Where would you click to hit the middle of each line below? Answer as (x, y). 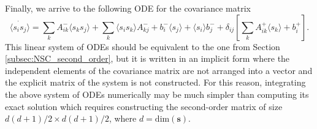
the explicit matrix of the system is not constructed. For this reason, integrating (155, 82)
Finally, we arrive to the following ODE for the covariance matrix (128, 8)
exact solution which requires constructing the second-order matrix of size (144, 106)
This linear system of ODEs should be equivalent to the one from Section (143, 46)
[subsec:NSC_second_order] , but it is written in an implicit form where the (147, 58)
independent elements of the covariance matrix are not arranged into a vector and (159, 70)
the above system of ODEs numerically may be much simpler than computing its (157, 94)
